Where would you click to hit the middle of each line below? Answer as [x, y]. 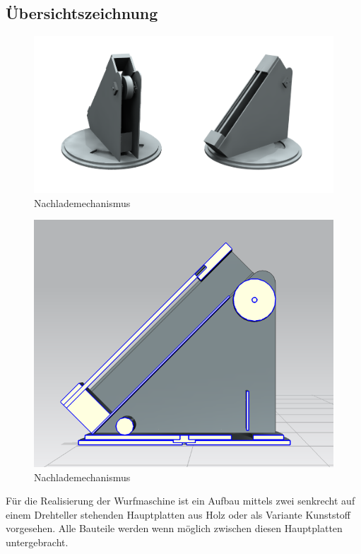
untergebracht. [37, 542]
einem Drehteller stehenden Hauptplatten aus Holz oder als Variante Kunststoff [178, 514]
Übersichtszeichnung [82, 13]
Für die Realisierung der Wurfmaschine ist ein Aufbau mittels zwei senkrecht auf [180, 501]
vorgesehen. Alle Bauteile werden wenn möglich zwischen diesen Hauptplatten [174, 528]
